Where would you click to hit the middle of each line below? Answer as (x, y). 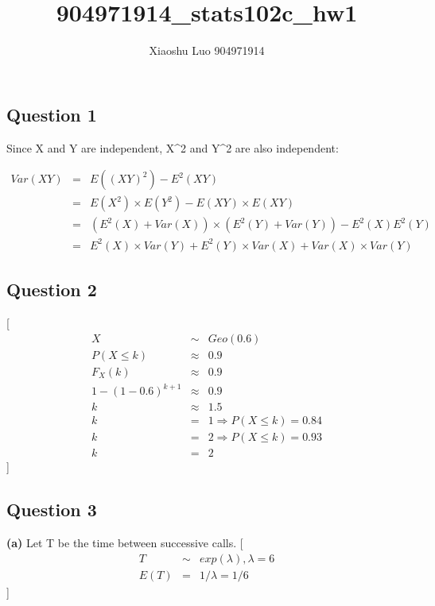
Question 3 (52, 510)
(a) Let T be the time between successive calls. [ (125, 543)
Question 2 (52, 289)
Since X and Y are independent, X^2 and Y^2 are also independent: (173, 147)
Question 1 (52, 114)
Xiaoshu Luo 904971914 (207, 50)
